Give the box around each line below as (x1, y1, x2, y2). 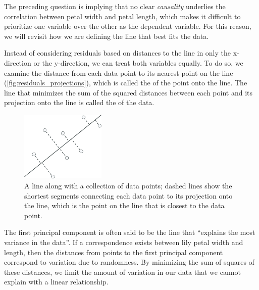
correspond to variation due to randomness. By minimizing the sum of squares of (4, 257, 254, 267)
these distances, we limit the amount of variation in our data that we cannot (4, 266, 241, 277)
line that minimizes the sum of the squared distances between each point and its (4, 87, 253, 98)
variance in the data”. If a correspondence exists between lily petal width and (4, 237, 243, 248)
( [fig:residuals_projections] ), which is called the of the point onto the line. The (4, 77, 247, 88)
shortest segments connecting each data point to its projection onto (24, 190, 233, 201)
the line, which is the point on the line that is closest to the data (24, 200, 225, 211)
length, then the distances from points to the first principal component (4, 247, 223, 257)
